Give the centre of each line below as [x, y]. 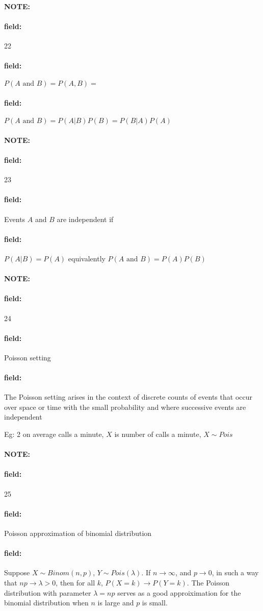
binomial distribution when [46, 603]
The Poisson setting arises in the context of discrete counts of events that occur [128, 397]
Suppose [17, 572]
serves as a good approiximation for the [179, 592]
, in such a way [235, 572]
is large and [116, 603]
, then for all [75, 583]
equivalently [87, 258]
